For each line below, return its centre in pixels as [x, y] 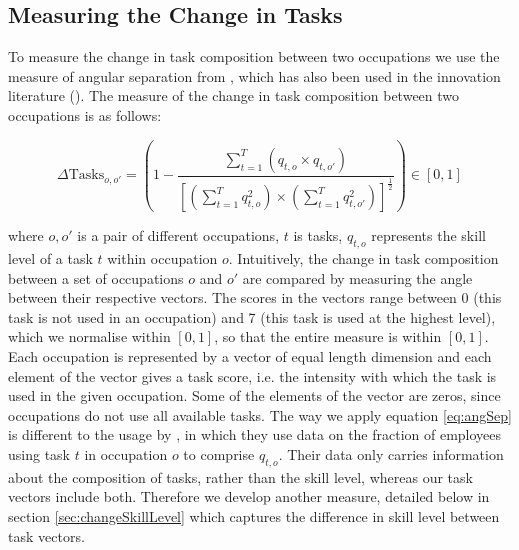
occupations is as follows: [85, 114]
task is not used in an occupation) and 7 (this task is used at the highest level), [252, 316]
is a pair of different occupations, [178, 235]
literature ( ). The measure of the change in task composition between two [234, 95]
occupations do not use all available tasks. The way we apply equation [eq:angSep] [260, 414]
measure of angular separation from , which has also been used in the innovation [254, 75]
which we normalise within [89, 336]
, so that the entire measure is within [328, 336]
